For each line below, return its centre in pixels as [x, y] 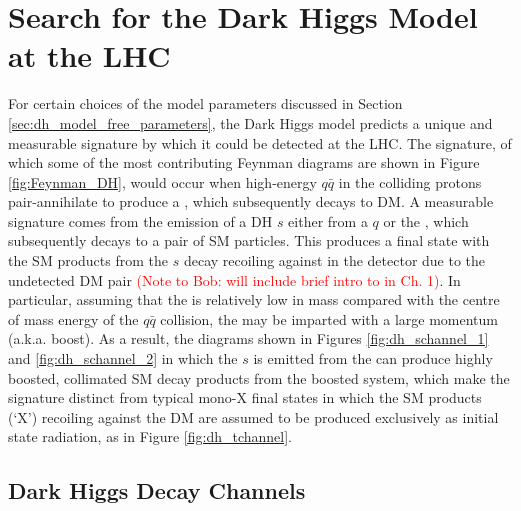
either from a [328, 220]
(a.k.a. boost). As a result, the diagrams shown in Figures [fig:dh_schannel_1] [248, 338]
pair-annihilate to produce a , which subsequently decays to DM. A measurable [251, 201]
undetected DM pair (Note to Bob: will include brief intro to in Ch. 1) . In [234, 279]
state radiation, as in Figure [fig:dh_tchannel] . [150, 436]
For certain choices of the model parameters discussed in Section [205, 103]
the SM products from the [88, 260]
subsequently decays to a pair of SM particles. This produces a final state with [249, 240]
